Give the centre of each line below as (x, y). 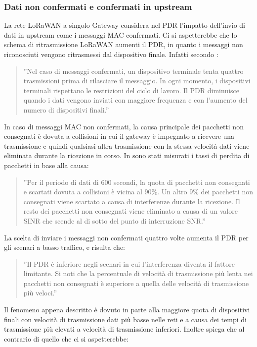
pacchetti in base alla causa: (46, 165)
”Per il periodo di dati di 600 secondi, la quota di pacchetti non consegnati (137, 182)
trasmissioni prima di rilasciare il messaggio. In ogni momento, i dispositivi (137, 81)
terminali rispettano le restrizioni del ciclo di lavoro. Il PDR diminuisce (131, 90)
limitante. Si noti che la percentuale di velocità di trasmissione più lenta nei (138, 273)
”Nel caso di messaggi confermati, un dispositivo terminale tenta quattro (133, 71)
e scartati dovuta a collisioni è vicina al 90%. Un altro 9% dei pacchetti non (138, 192)
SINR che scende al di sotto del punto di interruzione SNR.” (114, 220)
